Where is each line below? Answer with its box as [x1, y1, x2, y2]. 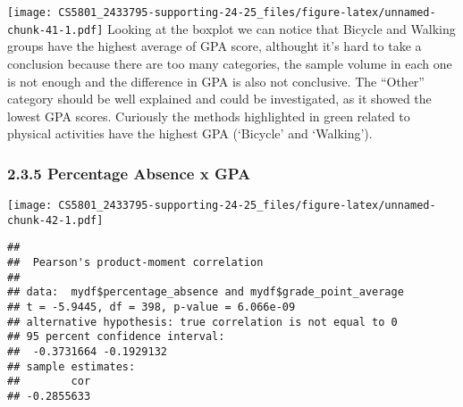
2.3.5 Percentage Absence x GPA [7, 162, 251, 184]
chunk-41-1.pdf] [7, 23, 104, 37]
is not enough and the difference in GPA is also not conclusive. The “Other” [7, 71, 425, 90]
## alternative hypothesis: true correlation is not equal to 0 [7, 315, 398, 328]
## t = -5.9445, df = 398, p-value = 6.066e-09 [7, 301, 296, 314]
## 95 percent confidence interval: [7, 330, 225, 344]
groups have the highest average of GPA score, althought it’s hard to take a [7, 37, 422, 55]
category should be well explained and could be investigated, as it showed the [7, 89, 432, 108]
